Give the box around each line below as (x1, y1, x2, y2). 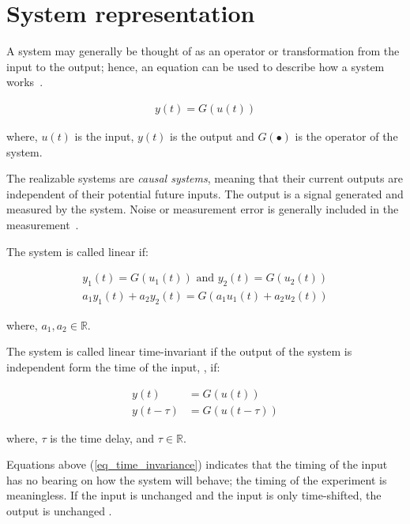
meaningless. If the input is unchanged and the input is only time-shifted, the (6, 487, 382, 503)
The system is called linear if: (6, 243, 149, 259)
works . (6, 74, 43, 90)
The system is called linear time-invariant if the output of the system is (6, 343, 352, 360)
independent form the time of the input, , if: (6, 358, 220, 375)
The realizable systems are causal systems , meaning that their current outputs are (6, 170, 403, 187)
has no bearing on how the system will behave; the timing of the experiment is (6, 471, 387, 488)
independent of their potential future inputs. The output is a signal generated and (6, 185, 404, 202)
